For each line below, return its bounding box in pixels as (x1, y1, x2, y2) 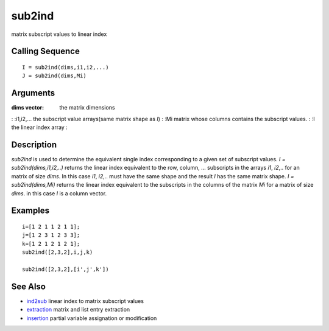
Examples (11, 206, 50, 216)
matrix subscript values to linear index (11, 30, 107, 38)
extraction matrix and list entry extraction (26, 306, 130, 313)
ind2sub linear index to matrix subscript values (26, 297, 144, 304)
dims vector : (11, 104, 44, 111)
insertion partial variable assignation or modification (26, 314, 157, 322)
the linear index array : (11, 124, 68, 131)
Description (11, 139, 57, 150)
